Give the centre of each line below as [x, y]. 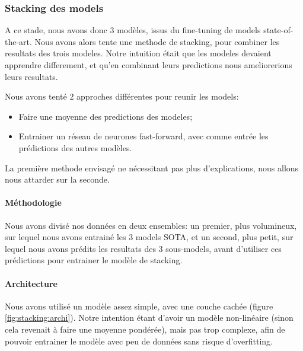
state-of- [278, 30]
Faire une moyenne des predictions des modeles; [106, 116]
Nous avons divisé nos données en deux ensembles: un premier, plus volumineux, [151, 225]
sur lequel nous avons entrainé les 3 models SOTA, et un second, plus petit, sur [149, 237]
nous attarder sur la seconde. [57, 179]
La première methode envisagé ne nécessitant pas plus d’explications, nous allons [152, 167]
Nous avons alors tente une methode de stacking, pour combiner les [157, 41]
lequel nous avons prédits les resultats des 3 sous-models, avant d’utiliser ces [143, 248]
